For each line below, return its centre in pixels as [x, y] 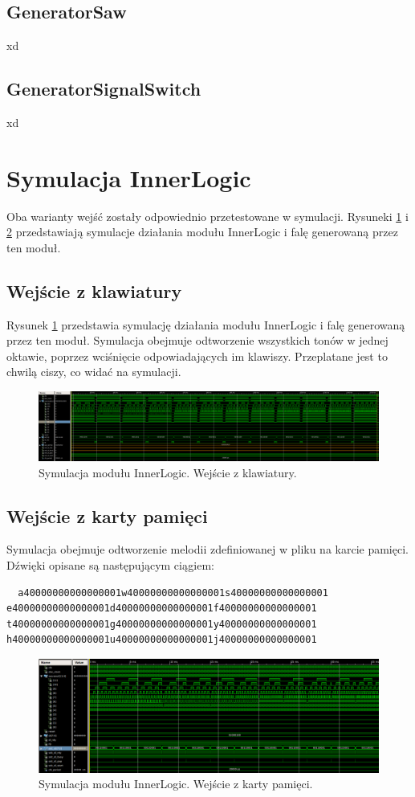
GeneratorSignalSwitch [104, 89]
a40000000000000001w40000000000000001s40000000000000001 [173, 593]
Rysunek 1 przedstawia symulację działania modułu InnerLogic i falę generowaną [206, 324]
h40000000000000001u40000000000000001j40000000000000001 [162, 640]
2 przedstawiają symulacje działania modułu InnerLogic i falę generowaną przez [202, 232]
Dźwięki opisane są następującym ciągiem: [111, 565]
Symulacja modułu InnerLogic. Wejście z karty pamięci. [176, 784]
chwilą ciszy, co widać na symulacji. [94, 372]
